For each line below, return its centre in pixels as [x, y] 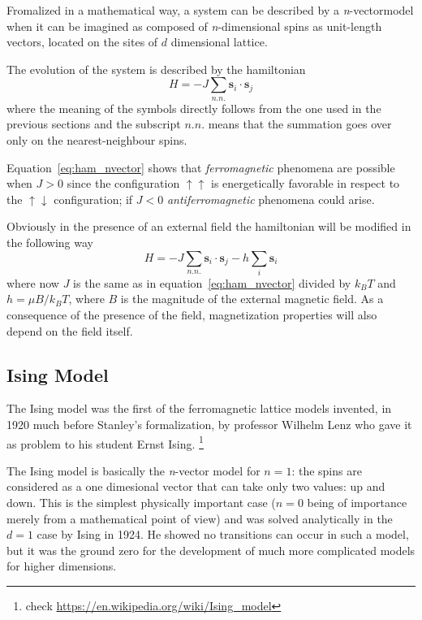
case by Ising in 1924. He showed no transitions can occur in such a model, [223, 534]
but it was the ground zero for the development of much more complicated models [211, 550]
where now [33, 282]
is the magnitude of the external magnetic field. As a [252, 299]
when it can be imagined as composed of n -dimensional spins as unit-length [194, 26]
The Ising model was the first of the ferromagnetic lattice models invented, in [199, 408]
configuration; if [93, 199]
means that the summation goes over [300, 124]
